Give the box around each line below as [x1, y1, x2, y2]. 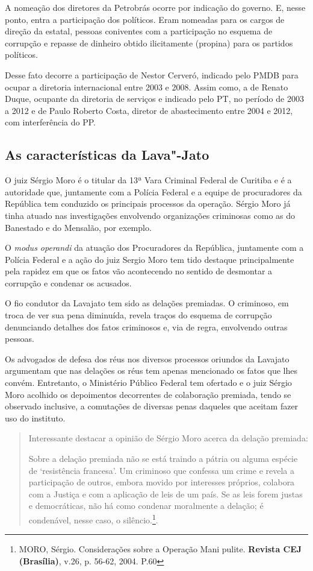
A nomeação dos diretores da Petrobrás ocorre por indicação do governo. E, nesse [5, 1, 306, 13]
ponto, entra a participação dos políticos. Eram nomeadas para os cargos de [5, 13, 285, 25]
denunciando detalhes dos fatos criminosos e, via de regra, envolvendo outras [5, 320, 288, 333]
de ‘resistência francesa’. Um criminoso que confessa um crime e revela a [28, 464, 294, 476]
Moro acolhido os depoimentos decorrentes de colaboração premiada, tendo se [5, 388, 291, 400]
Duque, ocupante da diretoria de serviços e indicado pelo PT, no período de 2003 [5, 92, 304, 105]
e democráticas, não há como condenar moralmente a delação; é [28, 499, 264, 512]
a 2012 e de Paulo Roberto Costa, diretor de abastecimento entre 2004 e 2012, [5, 104, 293, 116]
